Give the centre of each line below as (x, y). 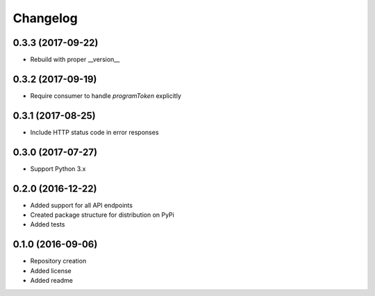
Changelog (45, 18)
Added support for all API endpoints (82, 205)
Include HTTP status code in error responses (94, 132)
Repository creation (58, 261)
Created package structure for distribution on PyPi (102, 215)
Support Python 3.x (58, 168)
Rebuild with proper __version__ (75, 60)
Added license (51, 270)
